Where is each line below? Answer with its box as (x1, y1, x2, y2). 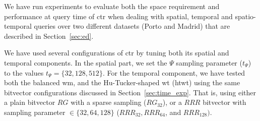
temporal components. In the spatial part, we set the (4, 57, 167, 68)
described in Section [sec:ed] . (4, 30, 94, 41)
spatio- (235, 11, 256, 21)
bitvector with (203, 97, 246, 107)
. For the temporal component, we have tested (102, 67, 245, 78)
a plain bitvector (4, 97, 55, 107)
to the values (4, 67, 44, 78)
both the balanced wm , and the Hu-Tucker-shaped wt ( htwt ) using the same (4, 77, 240, 88)
